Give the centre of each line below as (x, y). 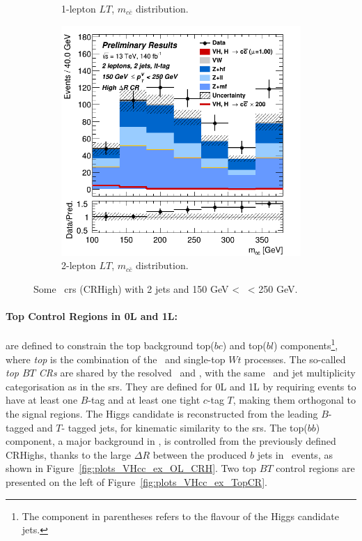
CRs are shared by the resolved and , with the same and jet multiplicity (197, 373)
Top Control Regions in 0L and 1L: (92, 316)
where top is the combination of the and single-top (116, 359)
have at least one (42, 400)
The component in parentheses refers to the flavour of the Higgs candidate (180, 516)
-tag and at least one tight (144, 400)
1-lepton (79, 8)
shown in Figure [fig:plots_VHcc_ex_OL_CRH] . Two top (131, 468)
